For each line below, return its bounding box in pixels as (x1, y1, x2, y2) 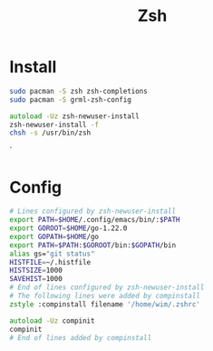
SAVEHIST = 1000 (9, 275, 63, 284)
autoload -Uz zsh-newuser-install (9, 111, 140, 121)
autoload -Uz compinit (9, 316, 95, 326)
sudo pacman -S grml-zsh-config (9, 95, 131, 105)
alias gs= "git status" (9, 249, 95, 258)
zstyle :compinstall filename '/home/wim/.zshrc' (9, 299, 201, 309)
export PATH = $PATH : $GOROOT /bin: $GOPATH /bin (9, 240, 177, 250)
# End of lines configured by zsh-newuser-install (9, 283, 205, 292)
